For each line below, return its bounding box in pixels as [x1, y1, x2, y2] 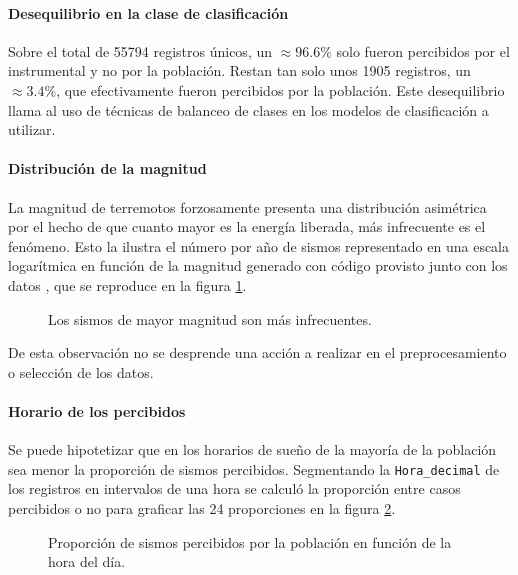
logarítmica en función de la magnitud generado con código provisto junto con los [8, 255, 508, 276]
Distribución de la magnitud [8, 158, 207, 179]
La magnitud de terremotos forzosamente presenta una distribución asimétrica [8, 196, 487, 217]
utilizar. [8, 119, 56, 140]
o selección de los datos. [8, 361, 154, 382]
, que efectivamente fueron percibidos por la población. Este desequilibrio [56, 79, 505, 100]
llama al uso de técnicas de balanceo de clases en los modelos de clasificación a [8, 99, 489, 120]
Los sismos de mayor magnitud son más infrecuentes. [48, 308, 372, 329]
